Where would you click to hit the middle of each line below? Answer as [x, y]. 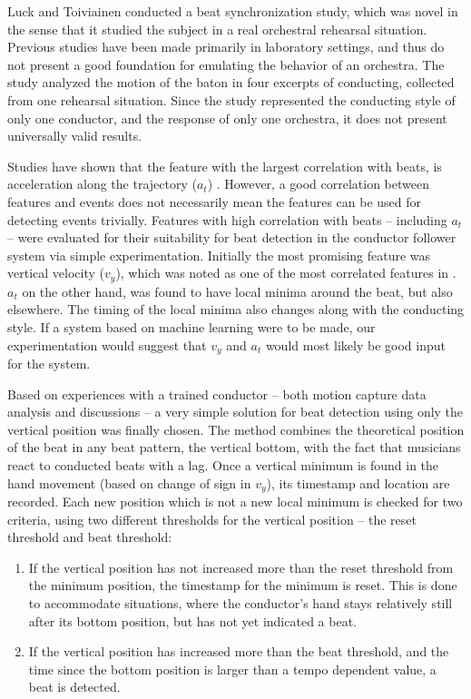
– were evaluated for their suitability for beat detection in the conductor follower [232, 237]
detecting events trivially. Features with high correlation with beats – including [227, 219]
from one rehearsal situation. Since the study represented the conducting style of [231, 99]
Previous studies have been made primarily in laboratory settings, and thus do [226, 47]
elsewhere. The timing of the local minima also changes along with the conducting [236, 309]
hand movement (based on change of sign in [129, 482]
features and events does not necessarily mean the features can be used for [215, 201]
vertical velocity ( [56, 273]
